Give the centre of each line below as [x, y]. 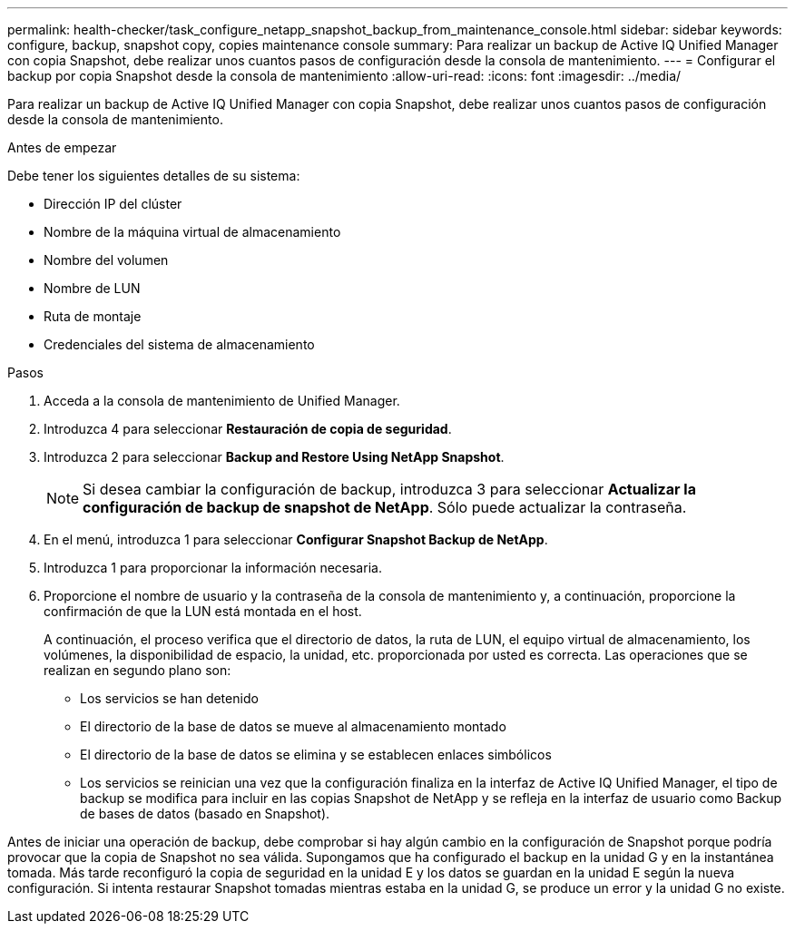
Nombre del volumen [106, 260]
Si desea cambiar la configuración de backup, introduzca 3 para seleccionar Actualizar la [389, 489]
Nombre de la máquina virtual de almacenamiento [192, 232]
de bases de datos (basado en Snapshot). [205, 813]
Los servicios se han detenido [169, 698]
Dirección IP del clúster [113, 204]
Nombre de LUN [92, 288]
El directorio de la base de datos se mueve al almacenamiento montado [293, 726]
